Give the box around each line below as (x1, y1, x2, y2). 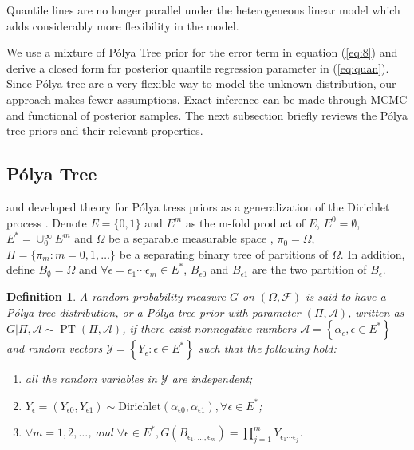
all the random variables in (25, 370, 157, 387)
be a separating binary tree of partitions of (119, 245, 329, 262)
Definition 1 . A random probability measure (6, 287, 226, 304)
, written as (347, 303, 404, 320)
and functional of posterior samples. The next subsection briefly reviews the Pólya (6, 106, 408, 123)
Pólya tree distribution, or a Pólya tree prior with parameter (6, 303, 301, 320)
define (6, 261, 35, 278)
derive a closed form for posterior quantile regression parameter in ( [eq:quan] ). (6, 59, 389, 76)
